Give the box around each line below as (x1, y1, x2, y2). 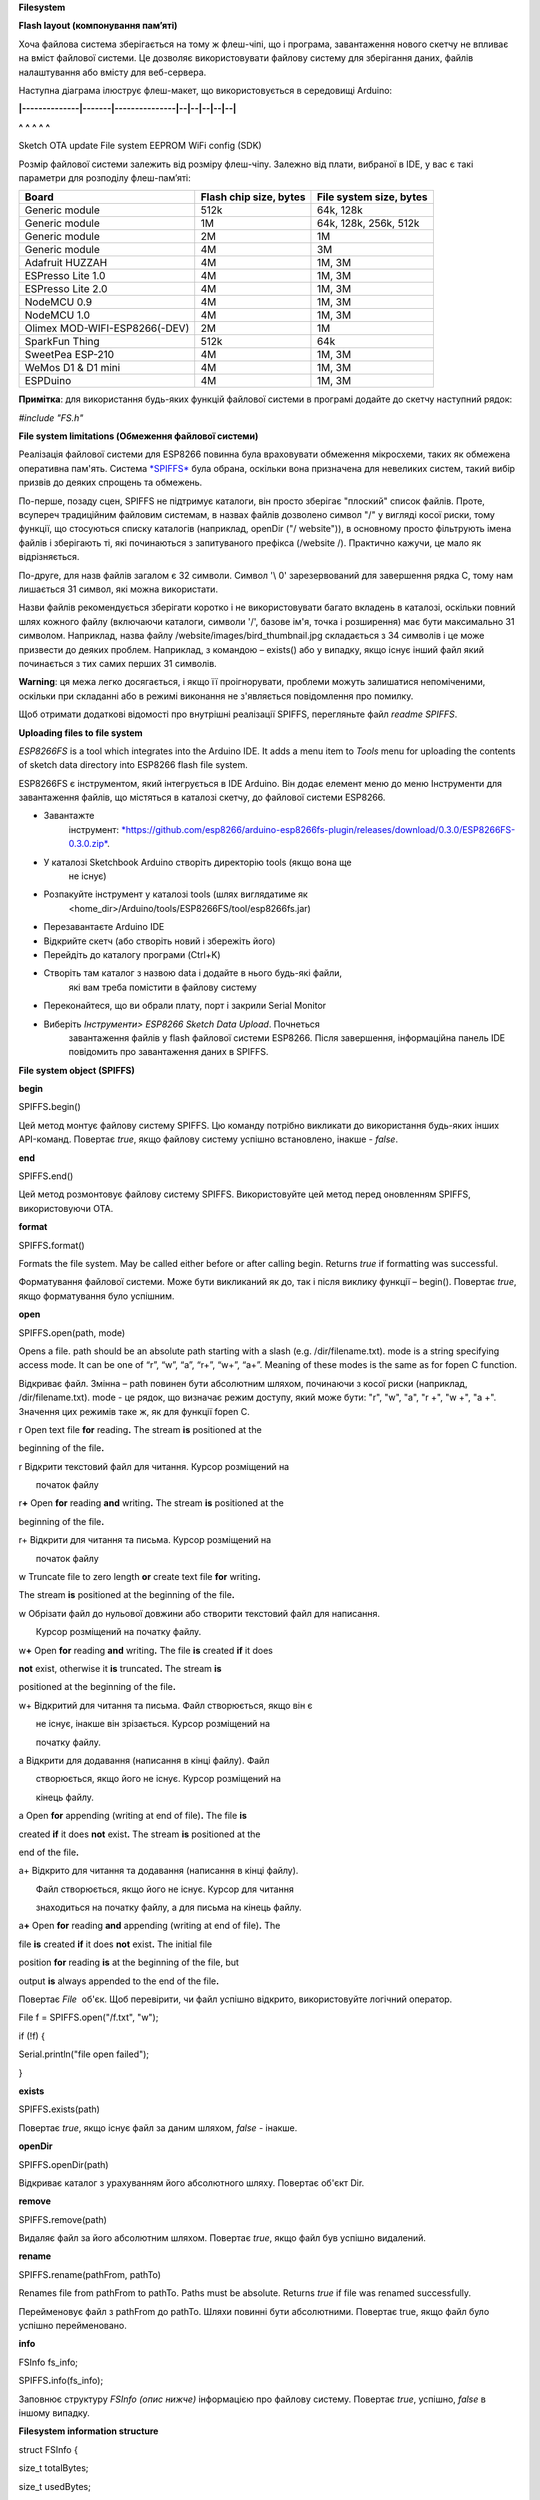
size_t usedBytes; (18, 2480, 92, 2492)
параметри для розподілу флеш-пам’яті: (18, 171, 192, 184)
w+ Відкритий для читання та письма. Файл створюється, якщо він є (18, 1699, 314, 1711)
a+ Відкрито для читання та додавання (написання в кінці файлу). (18, 1865, 299, 1877)
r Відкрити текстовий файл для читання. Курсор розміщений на (18, 1460, 290, 1472)
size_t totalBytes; (18, 2462, 89, 2474)
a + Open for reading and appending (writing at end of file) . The (18, 1920, 281, 1932)
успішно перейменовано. (18, 2320, 127, 2332)
